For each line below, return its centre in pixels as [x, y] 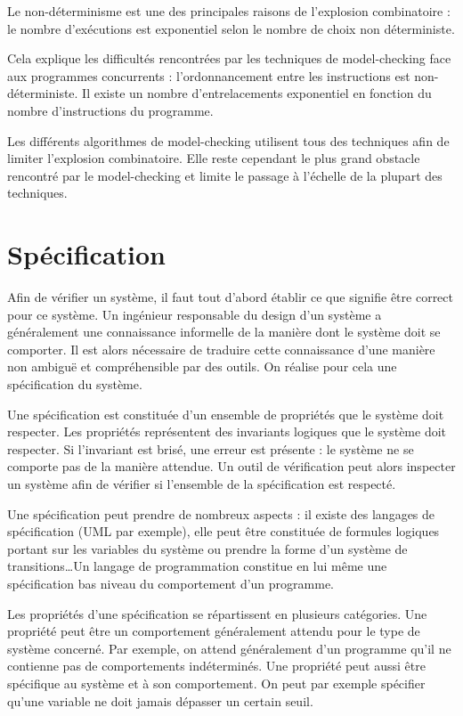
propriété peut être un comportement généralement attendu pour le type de [214, 631]
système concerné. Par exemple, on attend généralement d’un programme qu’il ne [229, 648]
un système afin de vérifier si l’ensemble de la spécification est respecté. [202, 484]
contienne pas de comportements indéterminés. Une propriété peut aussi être [216, 666]
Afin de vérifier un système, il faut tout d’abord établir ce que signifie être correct [231, 297]
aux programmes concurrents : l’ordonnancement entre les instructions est [209, 75]
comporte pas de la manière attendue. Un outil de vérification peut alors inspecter [231, 466]
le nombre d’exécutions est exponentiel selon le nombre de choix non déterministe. [231, 28]
